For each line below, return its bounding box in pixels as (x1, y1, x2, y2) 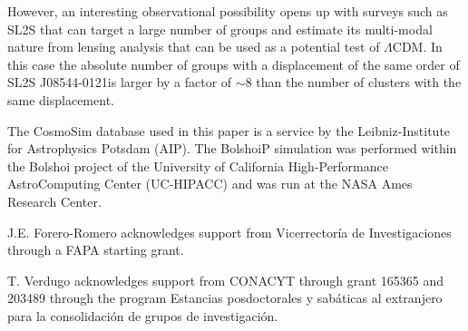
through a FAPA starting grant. (7, 240, 184, 259)
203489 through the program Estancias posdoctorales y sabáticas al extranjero (7, 288, 443, 307)
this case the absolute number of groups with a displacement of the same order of (7, 54, 460, 73)
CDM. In (392, 37, 443, 56)
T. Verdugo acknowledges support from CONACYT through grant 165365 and (7, 270, 444, 289)
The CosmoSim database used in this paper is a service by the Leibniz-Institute (7, 121, 451, 140)
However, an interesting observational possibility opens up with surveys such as (7, 2, 448, 20)
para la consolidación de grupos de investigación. (7, 306, 278, 325)
